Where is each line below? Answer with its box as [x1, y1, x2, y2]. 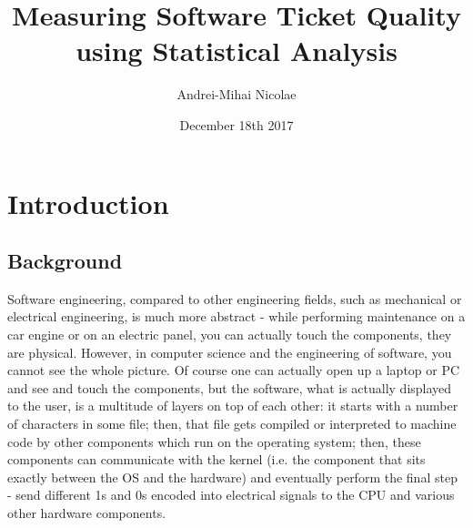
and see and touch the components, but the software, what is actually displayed [7, 378, 452, 397]
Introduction [7, 184, 169, 221]
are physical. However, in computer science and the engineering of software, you [7, 342, 452, 361]
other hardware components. [7, 503, 166, 523]
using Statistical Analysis [75, 32, 398, 69]
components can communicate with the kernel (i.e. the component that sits [7, 450, 426, 469]
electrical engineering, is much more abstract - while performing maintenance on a [7, 307, 466, 326]
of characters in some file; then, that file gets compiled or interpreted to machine [7, 414, 457, 433]
